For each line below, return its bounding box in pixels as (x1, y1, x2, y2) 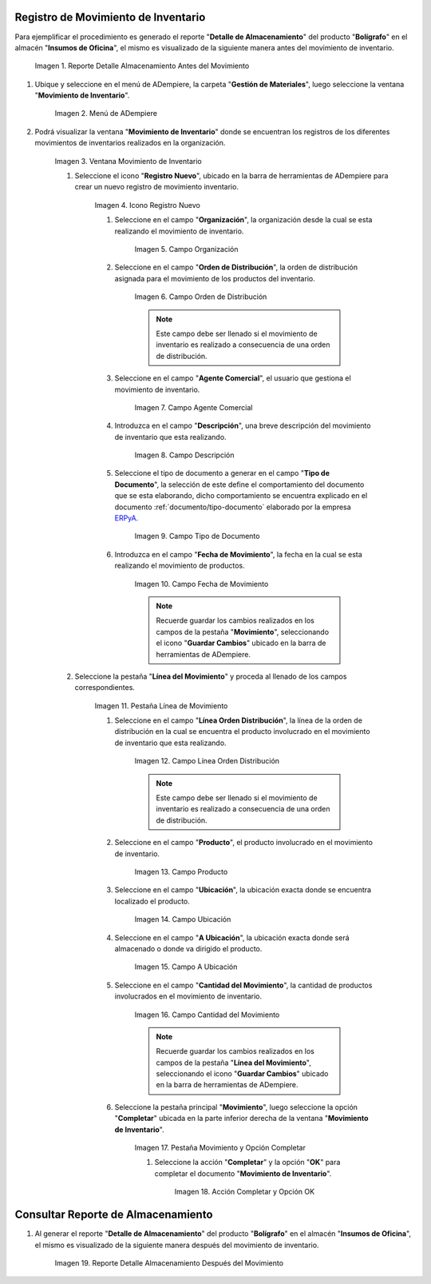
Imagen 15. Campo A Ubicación (134, 962, 238, 971)
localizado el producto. (114, 896, 191, 906)
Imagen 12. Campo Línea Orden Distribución (134, 756, 279, 766)
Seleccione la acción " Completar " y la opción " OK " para (154, 1158, 341, 1167)
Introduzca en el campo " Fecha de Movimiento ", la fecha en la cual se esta (114, 549, 362, 559)
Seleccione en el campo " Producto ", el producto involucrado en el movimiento (114, 838, 373, 847)
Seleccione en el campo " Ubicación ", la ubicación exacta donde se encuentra (114, 885, 371, 895)
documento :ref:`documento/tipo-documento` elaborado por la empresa (114, 502, 351, 512)
